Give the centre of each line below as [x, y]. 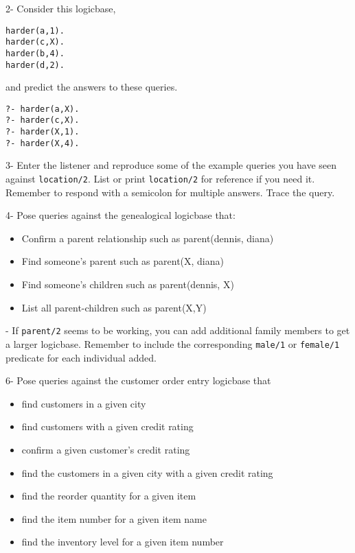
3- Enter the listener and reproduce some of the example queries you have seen [171, 165]
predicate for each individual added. [81, 357]
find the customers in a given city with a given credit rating [147, 472]
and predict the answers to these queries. [92, 87]
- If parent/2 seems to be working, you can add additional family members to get [178, 330]
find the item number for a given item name [114, 518]
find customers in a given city [84, 403]
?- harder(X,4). [43, 143]
